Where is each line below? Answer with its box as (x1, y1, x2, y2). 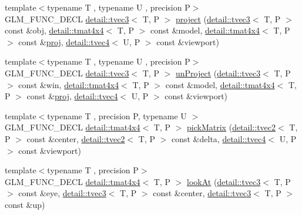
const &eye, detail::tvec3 (18, 187, 106, 199)
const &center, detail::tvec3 (153, 187, 251, 199)
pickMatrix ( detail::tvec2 (187, 121, 276, 133)
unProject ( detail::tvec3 (176, 66, 261, 79)
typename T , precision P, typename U (47, 109, 187, 122)
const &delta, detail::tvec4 (171, 132, 266, 145)
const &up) (5, 198, 45, 210)
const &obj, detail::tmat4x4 (5, 24, 104, 36)
